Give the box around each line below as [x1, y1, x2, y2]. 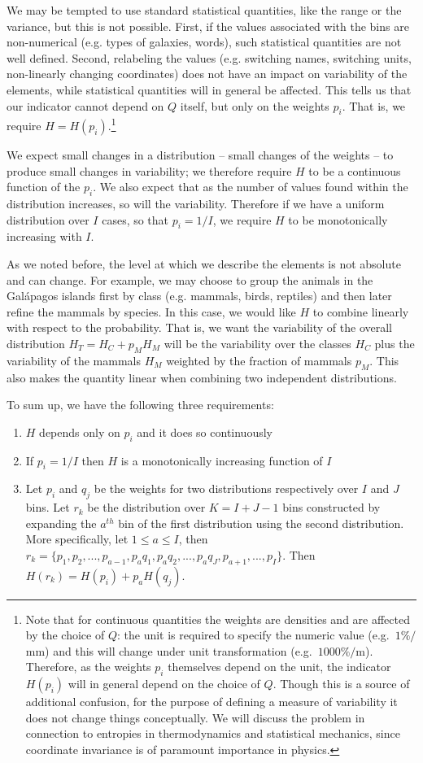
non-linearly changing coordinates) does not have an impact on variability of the [7, 65, 408, 82]
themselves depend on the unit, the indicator [168, 658, 391, 675]
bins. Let [25, 499, 70, 516]
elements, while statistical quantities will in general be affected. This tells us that [7, 81, 412, 98]
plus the [374, 334, 415, 351]
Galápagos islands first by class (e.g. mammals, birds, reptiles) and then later [7, 287, 392, 304]
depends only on [39, 423, 120, 440]
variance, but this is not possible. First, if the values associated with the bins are [7, 17, 409, 34]
